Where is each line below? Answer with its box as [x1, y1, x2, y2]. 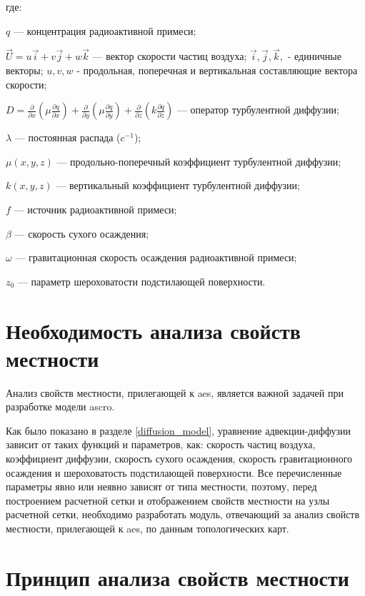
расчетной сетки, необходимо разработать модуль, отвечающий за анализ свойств [6, 507, 360, 522]
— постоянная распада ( [14, 130, 121, 145]
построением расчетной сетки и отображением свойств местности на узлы [6, 493, 330, 507]
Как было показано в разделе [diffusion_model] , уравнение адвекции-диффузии [6, 423, 351, 438]
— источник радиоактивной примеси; [14, 201, 177, 216]
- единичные [287, 49, 341, 64]
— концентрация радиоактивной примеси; [13, 23, 196, 38]
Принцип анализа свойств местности [6, 562, 349, 592]
